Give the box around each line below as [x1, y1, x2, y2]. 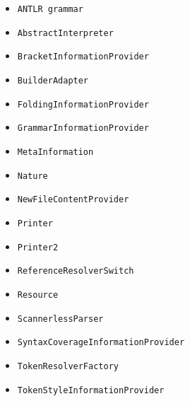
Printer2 [17, 242, 59, 252]
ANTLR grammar [17, 4, 83, 14]
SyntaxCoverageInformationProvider [17, 337, 185, 348]
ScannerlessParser [17, 313, 104, 324]
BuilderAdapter [17, 75, 89, 86]
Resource [17, 289, 59, 300]
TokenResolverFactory [17, 361, 119, 371]
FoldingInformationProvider [17, 99, 149, 110]
